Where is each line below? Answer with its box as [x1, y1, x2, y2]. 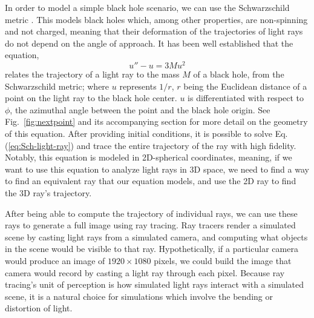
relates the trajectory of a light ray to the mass [5, 68, 180, 81]
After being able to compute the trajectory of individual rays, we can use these [5, 207, 298, 219]
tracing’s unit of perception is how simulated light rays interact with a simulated [5, 278, 304, 291]
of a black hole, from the [193, 68, 284, 81]
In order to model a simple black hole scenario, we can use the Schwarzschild [5, 1, 290, 13]
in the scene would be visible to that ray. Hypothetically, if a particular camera [5, 242, 298, 255]
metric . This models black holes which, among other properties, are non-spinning [5, 13, 308, 25]
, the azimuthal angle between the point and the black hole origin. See [10, 103, 270, 116]
